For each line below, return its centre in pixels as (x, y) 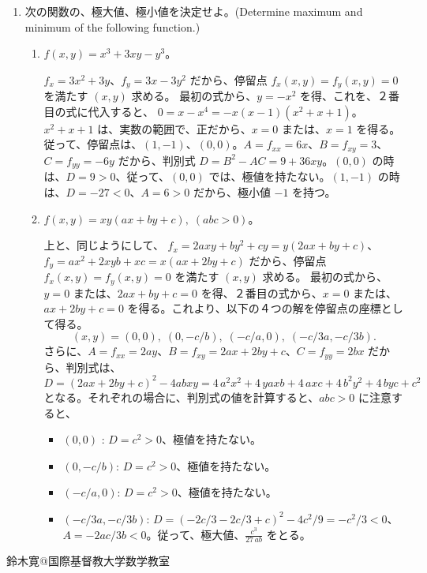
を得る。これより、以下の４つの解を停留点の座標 (254, 308)
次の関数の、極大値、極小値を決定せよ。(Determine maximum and (194, 11)
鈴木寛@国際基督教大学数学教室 (88, 561)
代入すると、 (121, 111)
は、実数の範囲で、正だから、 (174, 128)
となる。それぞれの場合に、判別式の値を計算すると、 (182, 397)
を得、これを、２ (344, 96)
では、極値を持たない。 (270, 176)
